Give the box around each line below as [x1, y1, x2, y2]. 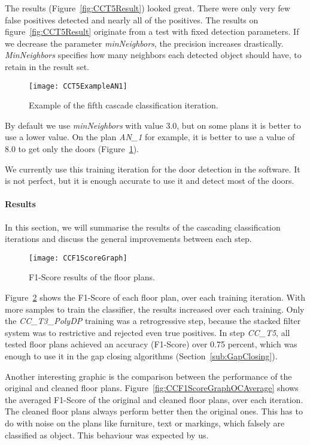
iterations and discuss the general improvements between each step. [5, 232, 252, 245]
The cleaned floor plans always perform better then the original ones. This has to [5, 405, 303, 417]
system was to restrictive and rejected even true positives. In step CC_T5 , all [5, 326, 290, 338]
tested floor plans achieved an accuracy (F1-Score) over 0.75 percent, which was [5, 338, 297, 350]
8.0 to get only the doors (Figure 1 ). [5, 143, 139, 155]
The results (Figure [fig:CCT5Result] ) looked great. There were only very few [5, 2, 290, 14]
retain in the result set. [5, 60, 90, 72]
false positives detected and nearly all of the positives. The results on [5, 13, 259, 26]
